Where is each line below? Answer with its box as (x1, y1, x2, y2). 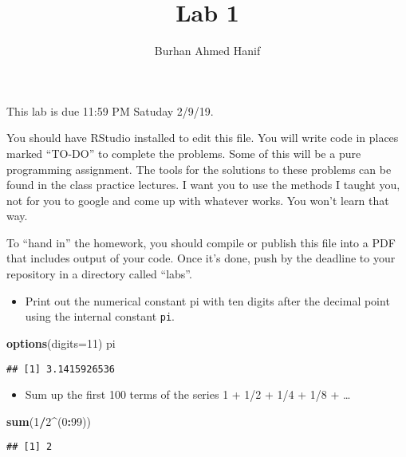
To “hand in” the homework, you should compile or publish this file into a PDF (6, 234, 396, 250)
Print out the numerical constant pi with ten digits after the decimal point (25, 292, 390, 309)
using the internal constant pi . (25, 308, 175, 325)
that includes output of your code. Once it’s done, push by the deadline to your (6, 250, 396, 266)
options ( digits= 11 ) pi (6, 334, 116, 351)
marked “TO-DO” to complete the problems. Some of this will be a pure (6, 144, 361, 161)
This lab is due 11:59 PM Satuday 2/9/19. (6, 102, 214, 119)
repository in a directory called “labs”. (6, 266, 192, 282)
